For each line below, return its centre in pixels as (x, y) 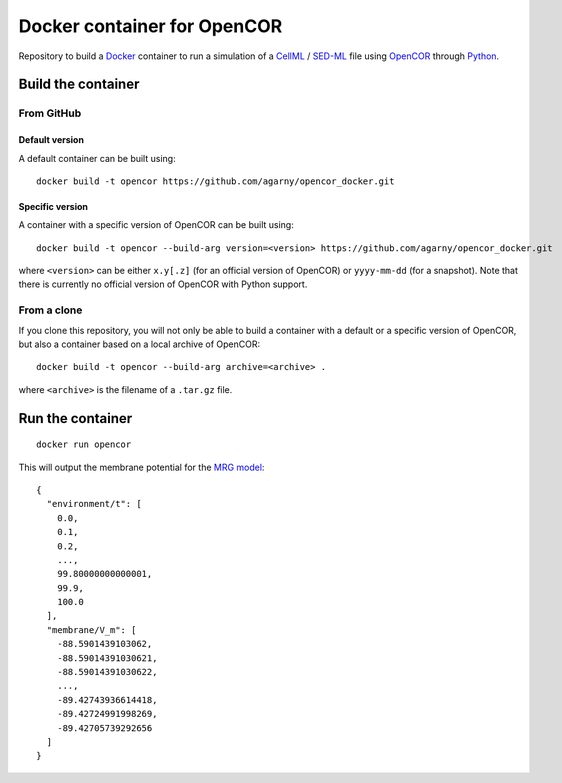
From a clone (50, 310)
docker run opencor (84, 444)
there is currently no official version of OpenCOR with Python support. (163, 284)
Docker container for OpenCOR (150, 26)
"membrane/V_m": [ (91, 629)
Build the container (79, 84)
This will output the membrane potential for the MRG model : (141, 467)
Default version (51, 140)
